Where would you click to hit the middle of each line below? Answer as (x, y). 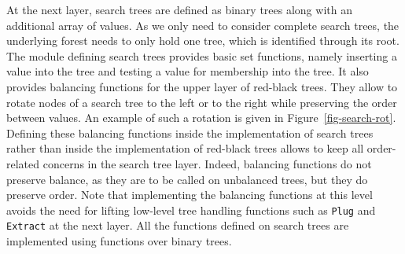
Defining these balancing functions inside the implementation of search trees (190, 133)
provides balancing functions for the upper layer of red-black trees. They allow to (202, 86)
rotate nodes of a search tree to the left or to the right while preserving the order (202, 102)
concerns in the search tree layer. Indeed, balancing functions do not (207, 163)
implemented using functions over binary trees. (119, 241)
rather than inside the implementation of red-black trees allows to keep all (185, 148)
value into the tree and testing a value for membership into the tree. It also (188, 71)
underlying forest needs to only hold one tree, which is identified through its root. (203, 40)
